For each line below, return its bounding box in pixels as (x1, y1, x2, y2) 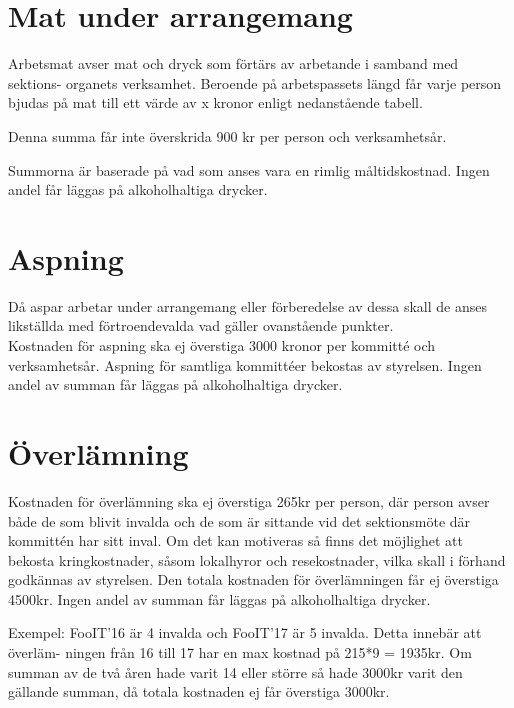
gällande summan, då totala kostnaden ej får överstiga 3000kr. (8, 681, 390, 702)
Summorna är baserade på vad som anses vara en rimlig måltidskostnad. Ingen (8, 159, 490, 180)
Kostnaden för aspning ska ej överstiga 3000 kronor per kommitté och (8, 335, 436, 355)
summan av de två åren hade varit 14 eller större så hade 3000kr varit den (8, 661, 463, 682)
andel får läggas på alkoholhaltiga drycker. (8, 179, 268, 200)
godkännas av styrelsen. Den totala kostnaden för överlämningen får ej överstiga (8, 569, 499, 590)
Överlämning (8, 432, 189, 473)
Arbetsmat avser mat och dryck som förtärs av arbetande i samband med (8, 53, 459, 74)
